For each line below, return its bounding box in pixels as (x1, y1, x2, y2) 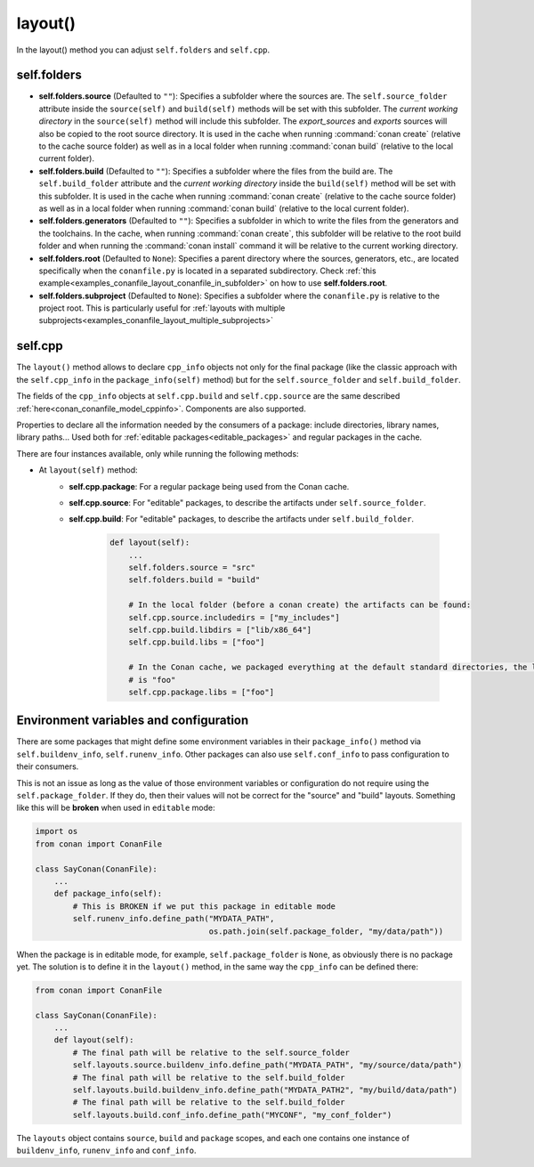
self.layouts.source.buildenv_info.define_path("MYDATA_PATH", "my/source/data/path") (72, 1060, 463, 1070)
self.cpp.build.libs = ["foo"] (128, 637, 265, 647)
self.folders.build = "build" (128, 575, 261, 585)
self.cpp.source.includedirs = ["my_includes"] (128, 612, 340, 622)
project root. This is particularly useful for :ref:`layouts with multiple (38, 303, 286, 313)
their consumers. (16, 761, 79, 772)
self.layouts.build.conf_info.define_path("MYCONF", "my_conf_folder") (72, 1109, 392, 1120)
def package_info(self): (53, 888, 163, 899)
